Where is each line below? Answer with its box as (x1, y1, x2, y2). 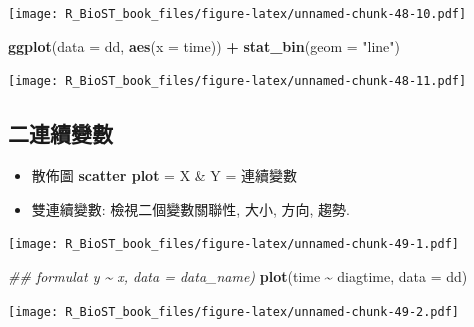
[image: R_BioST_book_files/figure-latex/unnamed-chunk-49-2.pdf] (8, 304, 460, 319)
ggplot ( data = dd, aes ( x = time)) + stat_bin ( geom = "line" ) (8, 35, 400, 56)
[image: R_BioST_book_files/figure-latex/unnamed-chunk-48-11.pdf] (8, 74, 467, 89)
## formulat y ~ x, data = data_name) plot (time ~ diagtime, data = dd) (8, 265, 468, 286)
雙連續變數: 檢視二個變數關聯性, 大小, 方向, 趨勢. (31, 198, 350, 219)
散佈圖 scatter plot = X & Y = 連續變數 (31, 165, 298, 186)
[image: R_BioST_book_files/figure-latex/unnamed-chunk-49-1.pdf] (8, 237, 460, 252)
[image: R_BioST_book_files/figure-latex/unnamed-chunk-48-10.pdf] (8, 7, 467, 21)
